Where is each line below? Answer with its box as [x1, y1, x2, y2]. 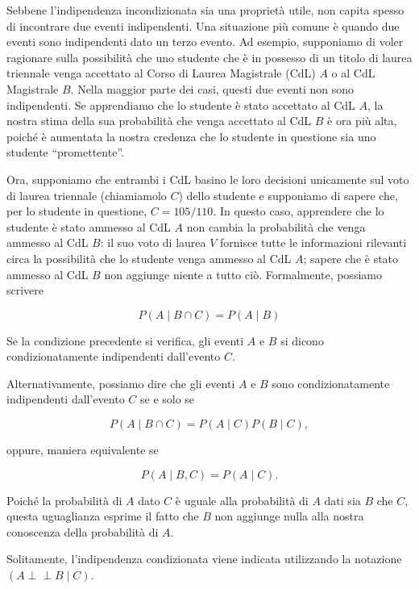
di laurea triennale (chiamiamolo [6, 186, 167, 203]
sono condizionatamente [272, 374, 390, 391]
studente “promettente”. [6, 144, 124, 161]
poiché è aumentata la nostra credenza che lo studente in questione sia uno [6, 127, 376, 144]
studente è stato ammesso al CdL [6, 218, 171, 235]
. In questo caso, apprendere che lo [213, 203, 384, 219]
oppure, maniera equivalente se [6, 441, 159, 458]
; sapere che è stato [303, 249, 399, 266]
